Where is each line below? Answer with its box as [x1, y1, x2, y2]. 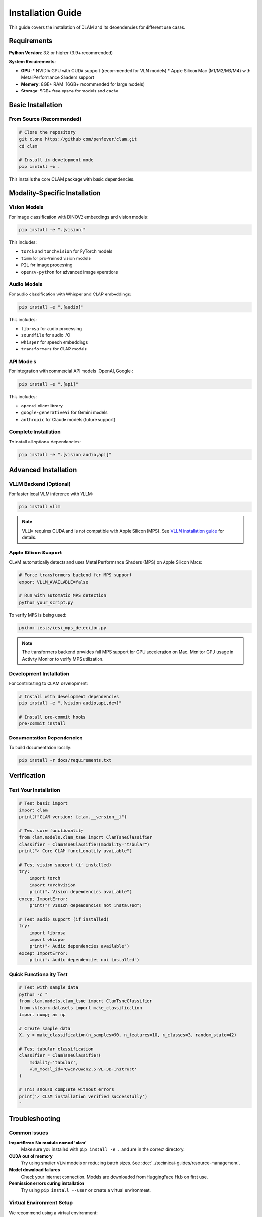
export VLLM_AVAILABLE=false [19, 579, 89, 585]
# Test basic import [19, 801, 68, 806]
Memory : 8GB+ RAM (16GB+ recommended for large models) [21, 81, 145, 87]
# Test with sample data [19, 985, 79, 990]
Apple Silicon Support [9, 549, 62, 556]
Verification [9, 772, 46, 780]
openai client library [21, 403, 63, 408]
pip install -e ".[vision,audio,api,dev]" [19, 701, 122, 706]
